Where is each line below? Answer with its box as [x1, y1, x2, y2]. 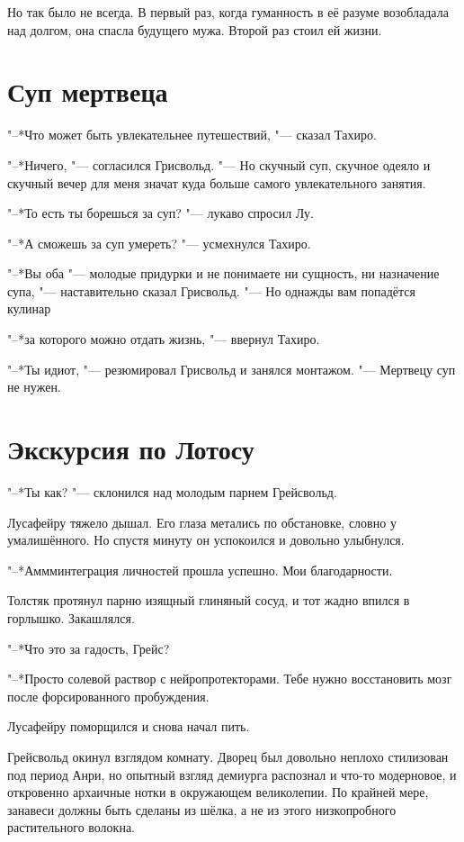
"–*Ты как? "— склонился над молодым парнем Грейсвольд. [7, 482, 337, 501]
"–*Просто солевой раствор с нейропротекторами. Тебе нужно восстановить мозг [7, 669, 452, 688]
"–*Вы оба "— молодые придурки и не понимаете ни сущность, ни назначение [7, 264, 440, 283]
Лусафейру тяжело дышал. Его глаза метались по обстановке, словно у [7, 512, 397, 531]
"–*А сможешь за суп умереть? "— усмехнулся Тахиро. [7, 233, 311, 252]
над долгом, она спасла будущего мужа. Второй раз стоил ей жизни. [7, 20, 382, 39]
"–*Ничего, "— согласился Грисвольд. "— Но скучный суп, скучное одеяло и [7, 155, 431, 174]
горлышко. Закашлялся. [7, 608, 135, 627]
